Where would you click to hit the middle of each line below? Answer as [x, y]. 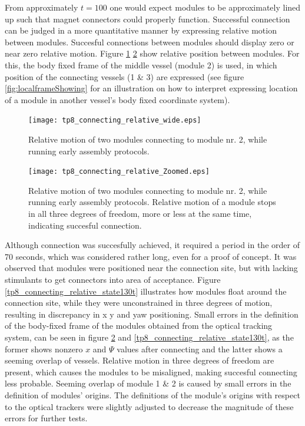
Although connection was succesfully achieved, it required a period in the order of [152, 245]
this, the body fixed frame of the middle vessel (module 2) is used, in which [141, 65]
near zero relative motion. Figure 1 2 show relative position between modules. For [152, 53]
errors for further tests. [46, 418]
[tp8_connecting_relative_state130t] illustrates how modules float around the [146, 291]
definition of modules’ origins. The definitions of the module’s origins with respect [152, 394]
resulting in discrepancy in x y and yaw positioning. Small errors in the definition [152, 314]
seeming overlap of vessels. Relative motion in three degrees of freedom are [140, 360]
